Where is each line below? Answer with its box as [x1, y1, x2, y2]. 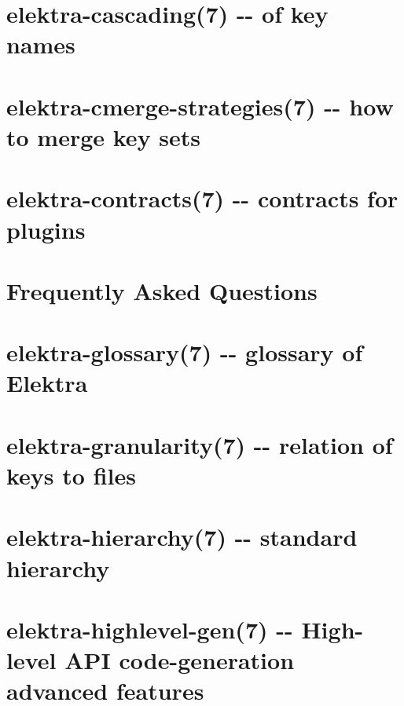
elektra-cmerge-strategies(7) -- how [6, 90, 394, 122]
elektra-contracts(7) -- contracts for [6, 182, 398, 214]
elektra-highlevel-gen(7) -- [6, 613, 293, 645]
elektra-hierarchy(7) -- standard [6, 521, 358, 553]
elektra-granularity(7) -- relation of [6, 428, 393, 460]
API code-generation [64, 644, 295, 676]
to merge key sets [6, 120, 201, 152]
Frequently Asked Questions [6, 274, 318, 306]
